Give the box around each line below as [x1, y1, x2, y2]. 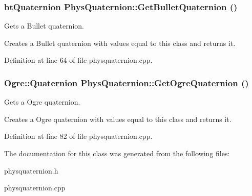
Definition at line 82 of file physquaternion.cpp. [4, 131, 153, 141]
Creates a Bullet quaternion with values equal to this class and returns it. [4, 37, 236, 48]
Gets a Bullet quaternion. [4, 20, 84, 31]
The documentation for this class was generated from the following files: [4, 148, 230, 158]
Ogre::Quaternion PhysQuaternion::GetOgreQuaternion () [4, 76, 249, 89]
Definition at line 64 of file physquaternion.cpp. [4, 55, 153, 65]
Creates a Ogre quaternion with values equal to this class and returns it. [4, 113, 232, 124]
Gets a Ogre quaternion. [4, 96, 80, 107]
